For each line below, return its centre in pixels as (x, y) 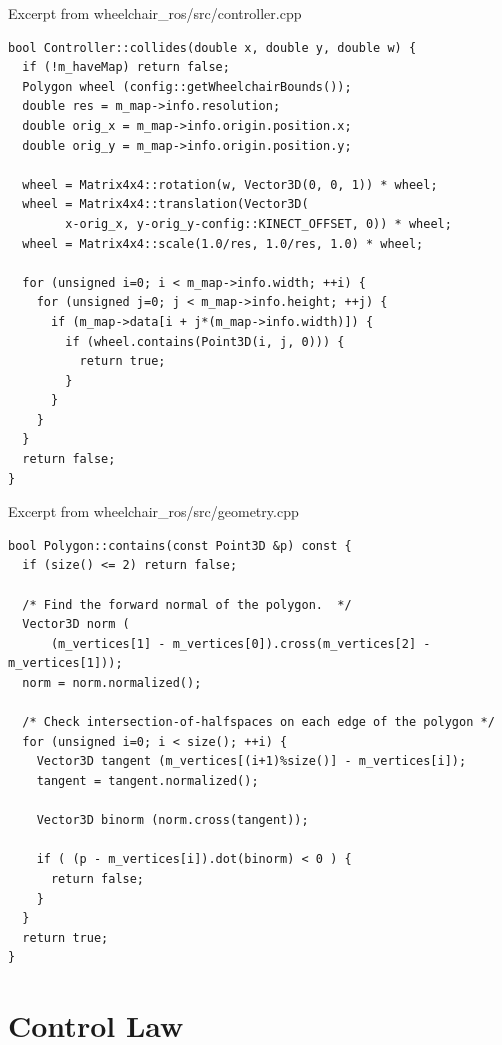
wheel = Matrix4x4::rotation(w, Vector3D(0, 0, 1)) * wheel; (230, 184)
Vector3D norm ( (76, 624)
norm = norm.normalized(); (112, 683)
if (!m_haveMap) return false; (126, 67)
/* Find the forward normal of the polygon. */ (187, 604)
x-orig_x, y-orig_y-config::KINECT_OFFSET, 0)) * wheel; (258, 223)
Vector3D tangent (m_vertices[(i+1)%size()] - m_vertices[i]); (251, 761)
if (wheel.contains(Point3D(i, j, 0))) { (205, 341)
